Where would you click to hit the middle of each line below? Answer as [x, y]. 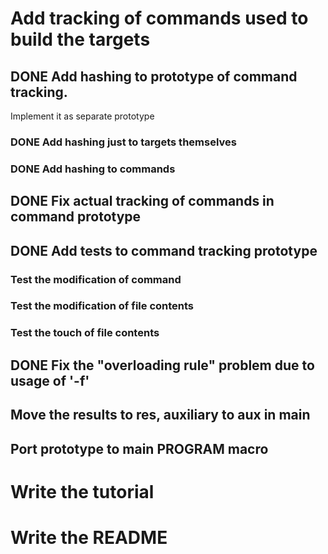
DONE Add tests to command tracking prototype [164, 250]
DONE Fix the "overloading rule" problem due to [162, 365]
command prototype [76, 217]
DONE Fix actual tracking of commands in [142, 201]
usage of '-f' [50, 380]
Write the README [89, 537]
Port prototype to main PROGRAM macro [139, 448]
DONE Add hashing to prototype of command [154, 76]
